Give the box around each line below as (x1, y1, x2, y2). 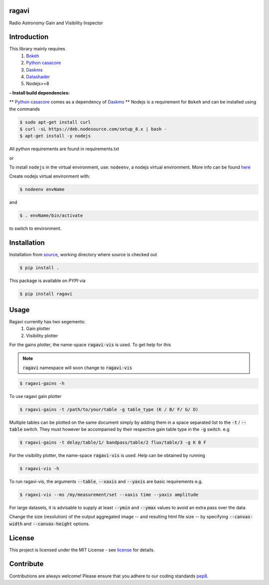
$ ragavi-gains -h (19, 381, 65, 386)
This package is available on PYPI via (9, 278, 86, 284)
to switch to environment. (9, 225, 62, 231)
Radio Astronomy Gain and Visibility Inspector (9, 20, 103, 26)
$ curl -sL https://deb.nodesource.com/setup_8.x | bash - (19, 126, 167, 132)
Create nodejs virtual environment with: (9, 173, 91, 179)
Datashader (26, 74, 50, 80)
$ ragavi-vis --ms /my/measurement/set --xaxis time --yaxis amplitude (19, 491, 199, 497)
